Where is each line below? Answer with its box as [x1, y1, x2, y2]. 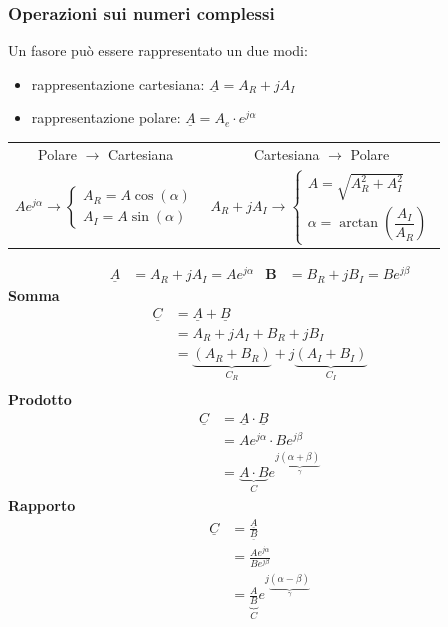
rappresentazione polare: [31, 107, 181, 128]
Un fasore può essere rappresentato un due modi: [8, 40, 308, 61]
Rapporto [8, 495, 76, 516]
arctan [339, 216, 379, 231]
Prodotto [8, 389, 72, 409]
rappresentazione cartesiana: [31, 73, 205, 94]
